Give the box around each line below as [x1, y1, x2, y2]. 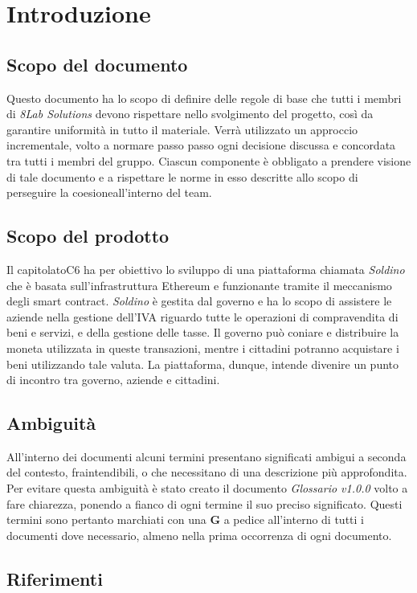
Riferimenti [6, 566, 103, 591]
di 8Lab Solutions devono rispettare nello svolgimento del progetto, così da [6, 105, 374, 122]
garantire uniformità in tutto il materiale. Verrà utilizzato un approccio [6, 121, 358, 137]
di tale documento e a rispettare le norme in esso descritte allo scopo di [6, 168, 358, 185]
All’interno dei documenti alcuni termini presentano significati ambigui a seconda [6, 448, 407, 464]
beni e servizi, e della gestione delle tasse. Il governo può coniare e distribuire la [6, 324, 399, 341]
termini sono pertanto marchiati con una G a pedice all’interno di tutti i [6, 511, 364, 528]
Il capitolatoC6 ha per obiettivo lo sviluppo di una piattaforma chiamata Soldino [6, 260, 405, 277]
